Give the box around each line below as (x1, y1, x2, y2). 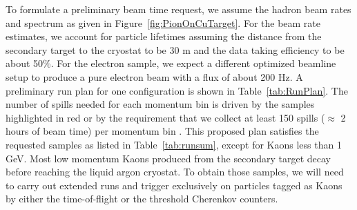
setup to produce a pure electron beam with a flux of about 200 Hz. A (6, 69, 303, 84)
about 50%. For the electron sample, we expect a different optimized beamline (6, 56, 336, 70)
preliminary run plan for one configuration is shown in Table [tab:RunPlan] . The (6, 83, 348, 97)
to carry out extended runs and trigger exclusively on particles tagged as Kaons (6, 178, 342, 192)
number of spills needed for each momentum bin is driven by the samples (6, 97, 315, 111)
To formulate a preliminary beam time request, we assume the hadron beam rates (6, 2, 351, 16)
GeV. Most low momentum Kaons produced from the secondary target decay (6, 151, 331, 165)
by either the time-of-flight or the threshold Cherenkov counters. (6, 191, 278, 206)
